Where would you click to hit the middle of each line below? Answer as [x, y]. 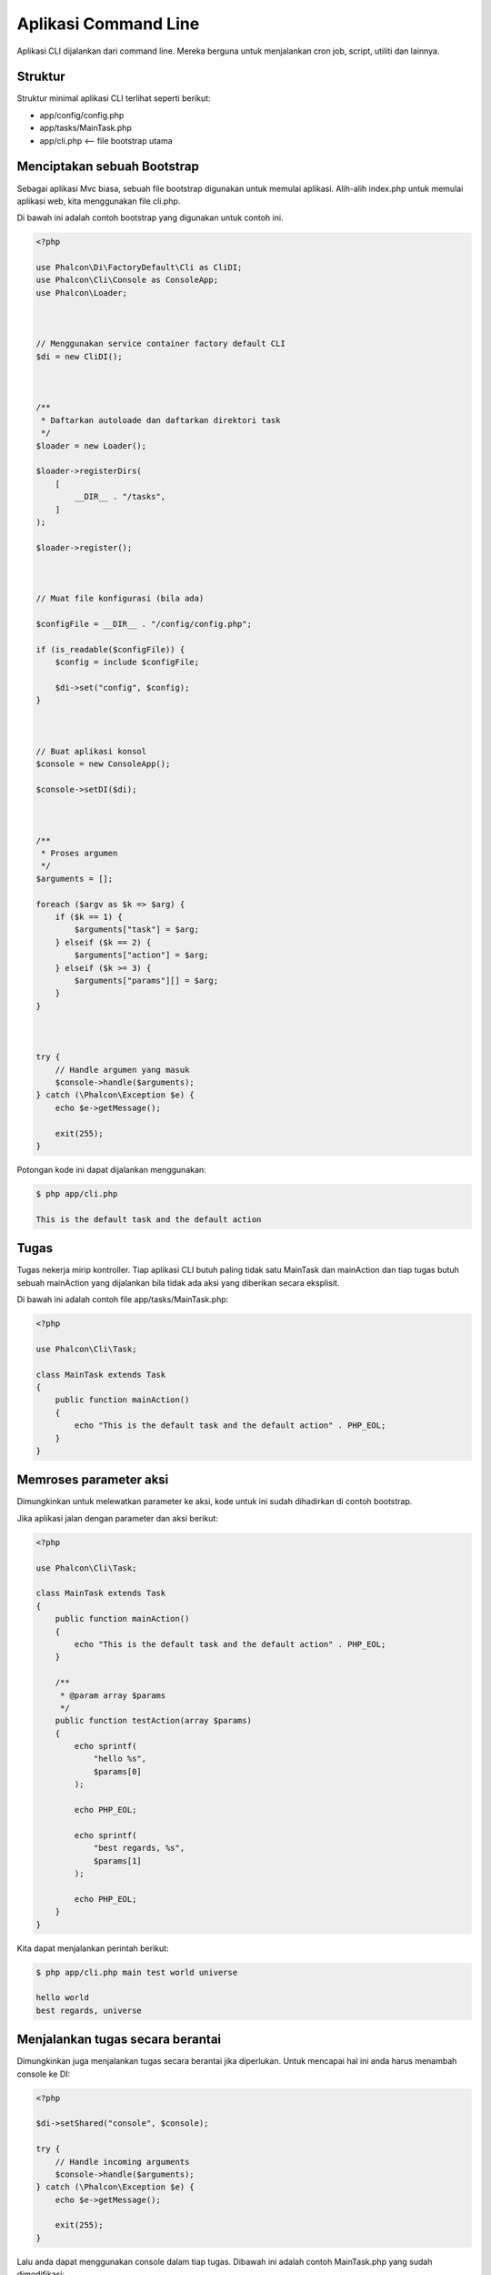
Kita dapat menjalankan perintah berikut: [93, 1948]
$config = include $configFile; [127, 662]
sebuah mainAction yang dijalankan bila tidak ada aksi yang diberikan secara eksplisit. [178, 1282]
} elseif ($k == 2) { [103, 942]
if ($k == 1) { [89, 917]
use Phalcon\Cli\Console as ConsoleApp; [127, 280]
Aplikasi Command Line [108, 24]
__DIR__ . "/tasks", [120, 497]
